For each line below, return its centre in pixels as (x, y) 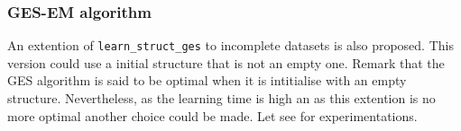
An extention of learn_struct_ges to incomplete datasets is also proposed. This (230, 45)
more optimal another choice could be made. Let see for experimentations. (212, 115)
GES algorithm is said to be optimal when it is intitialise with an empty (207, 80)
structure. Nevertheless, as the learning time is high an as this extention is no (221, 98)
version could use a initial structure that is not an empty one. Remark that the (226, 62)
